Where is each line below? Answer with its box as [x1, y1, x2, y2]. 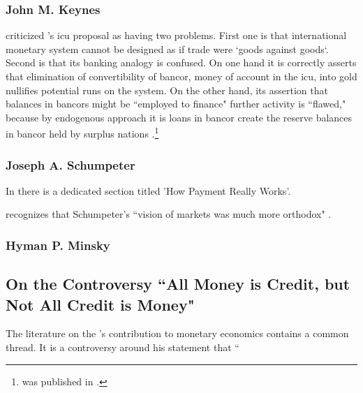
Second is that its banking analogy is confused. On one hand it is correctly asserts [6, 55, 357, 70]
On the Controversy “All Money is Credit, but [6, 273, 350, 295]
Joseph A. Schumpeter [6, 156, 135, 173]
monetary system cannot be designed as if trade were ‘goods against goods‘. [6, 41, 329, 56]
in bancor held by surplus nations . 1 [6, 124, 159, 141]
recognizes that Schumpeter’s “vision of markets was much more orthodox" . [6, 207, 332, 221]
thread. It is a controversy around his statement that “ [6, 340, 239, 355]
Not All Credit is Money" [6, 293, 195, 315]
